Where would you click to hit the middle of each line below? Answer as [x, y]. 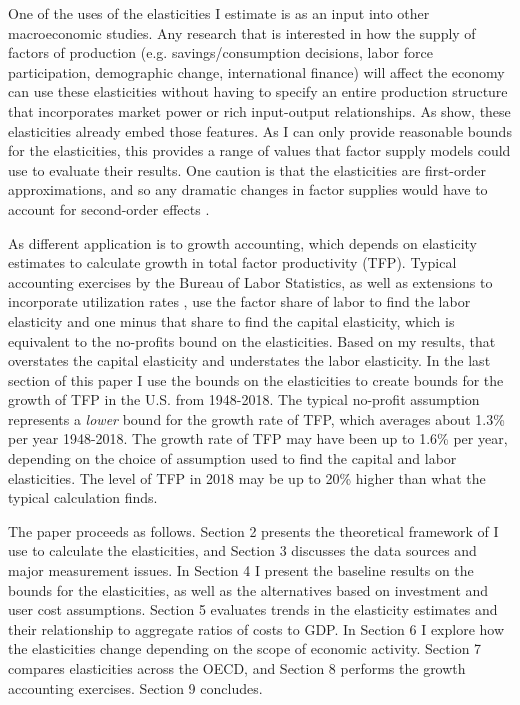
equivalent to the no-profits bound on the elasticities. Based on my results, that [252, 340]
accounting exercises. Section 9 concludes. [135, 687]
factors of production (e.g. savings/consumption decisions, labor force [220, 52]
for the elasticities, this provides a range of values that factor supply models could [259, 150]
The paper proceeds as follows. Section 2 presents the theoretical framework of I [253, 530]
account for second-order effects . [109, 208]
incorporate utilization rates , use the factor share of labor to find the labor [239, 301]
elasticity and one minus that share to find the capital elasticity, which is [231, 320]
